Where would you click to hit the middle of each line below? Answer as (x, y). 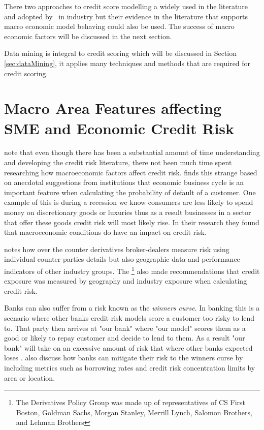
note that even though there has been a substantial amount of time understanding (132, 152)
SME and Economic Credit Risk (119, 128)
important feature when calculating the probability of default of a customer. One (130, 192)
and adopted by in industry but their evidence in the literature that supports (126, 16)
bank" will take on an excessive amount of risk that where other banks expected (128, 347)
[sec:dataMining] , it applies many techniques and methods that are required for (127, 63)
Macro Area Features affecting (113, 108)
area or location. (30, 377)
